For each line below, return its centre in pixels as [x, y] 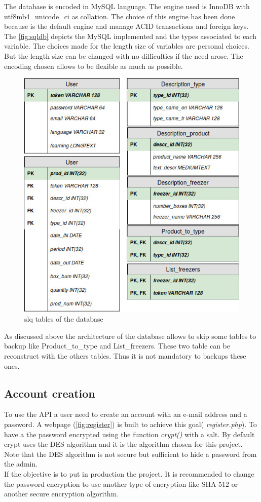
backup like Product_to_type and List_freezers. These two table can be [117, 346]
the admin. [21, 464]
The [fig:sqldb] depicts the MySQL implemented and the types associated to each [130, 36]
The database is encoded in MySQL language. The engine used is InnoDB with [127, 6]
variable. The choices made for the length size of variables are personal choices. [127, 46]
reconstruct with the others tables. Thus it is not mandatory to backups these [125, 356]
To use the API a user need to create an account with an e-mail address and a [126, 414]
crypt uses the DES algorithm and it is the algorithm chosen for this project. [123, 444]
